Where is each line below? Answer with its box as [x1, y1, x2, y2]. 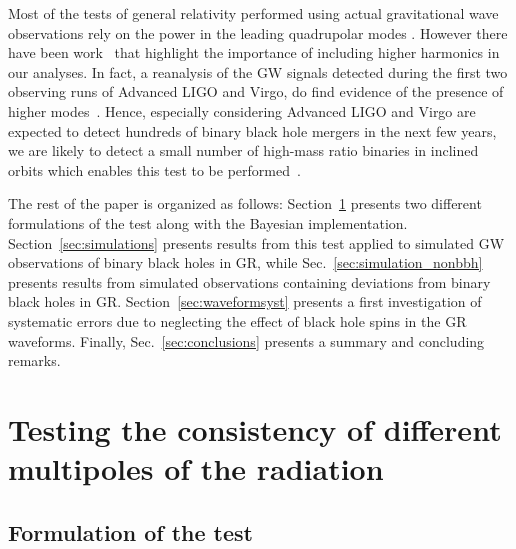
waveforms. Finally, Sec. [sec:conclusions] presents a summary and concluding [8, 330, 485, 351]
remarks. [8, 350, 61, 371]
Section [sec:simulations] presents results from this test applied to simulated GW [8, 232, 505, 253]
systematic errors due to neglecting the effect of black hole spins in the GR [8, 310, 467, 331]
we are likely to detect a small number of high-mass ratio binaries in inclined [8, 140, 479, 161]
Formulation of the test [8, 516, 253, 547]
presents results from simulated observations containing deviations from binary [8, 271, 491, 292]
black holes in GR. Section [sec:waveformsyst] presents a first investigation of [8, 291, 482, 312]
